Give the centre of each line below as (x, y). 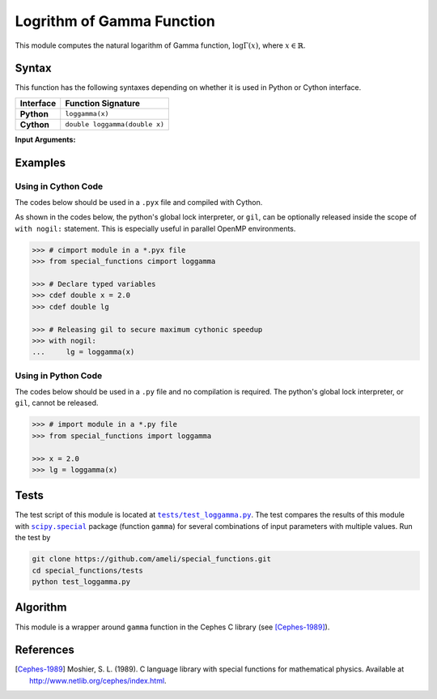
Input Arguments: (45, 139)
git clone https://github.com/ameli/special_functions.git (151, 559)
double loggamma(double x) (115, 124)
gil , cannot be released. (57, 403)
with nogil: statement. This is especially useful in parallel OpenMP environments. (155, 228)
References (45, 650)
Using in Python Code (59, 375)
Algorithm (41, 607)
